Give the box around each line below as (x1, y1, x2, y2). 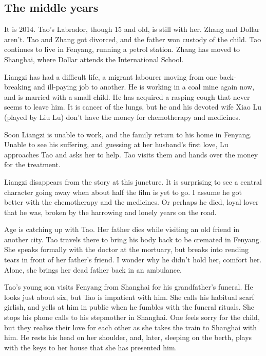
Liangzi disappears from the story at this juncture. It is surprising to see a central (4, 176, 262, 187)
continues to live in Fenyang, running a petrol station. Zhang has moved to (4, 44, 240, 55)
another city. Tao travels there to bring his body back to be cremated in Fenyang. (4, 234, 261, 244)
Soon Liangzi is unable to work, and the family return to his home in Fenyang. (4, 129, 252, 139)
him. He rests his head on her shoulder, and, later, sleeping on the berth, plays (4, 332, 252, 343)
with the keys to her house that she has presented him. (4, 342, 177, 352)
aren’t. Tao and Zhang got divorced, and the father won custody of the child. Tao (4, 33, 261, 44)
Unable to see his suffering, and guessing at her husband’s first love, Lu (4, 139, 229, 150)
